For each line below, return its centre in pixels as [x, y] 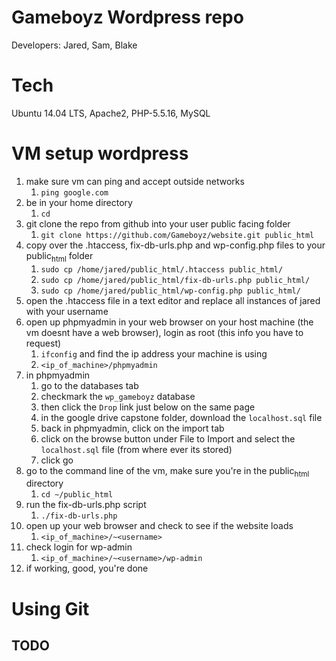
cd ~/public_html [77, 495]
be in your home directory [79, 202]
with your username [67, 311]
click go [57, 460]
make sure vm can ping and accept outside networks [135, 181]
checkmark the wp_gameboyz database [118, 396]
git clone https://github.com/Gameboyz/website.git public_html [177, 235]
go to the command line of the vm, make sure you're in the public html [167, 471]
